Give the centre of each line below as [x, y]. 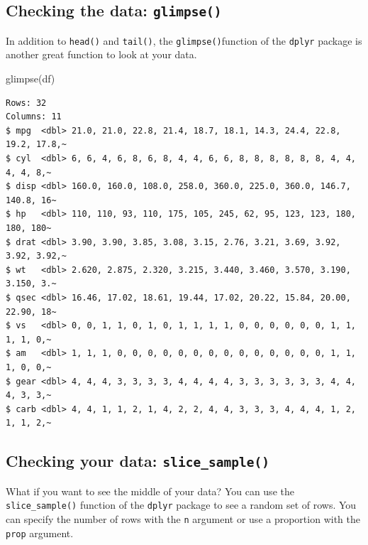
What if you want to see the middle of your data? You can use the [150, 491]
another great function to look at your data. [101, 54]
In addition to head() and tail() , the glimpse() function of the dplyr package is [184, 40]
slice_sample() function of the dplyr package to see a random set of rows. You [181, 505]
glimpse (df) [30, 79]
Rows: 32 [26, 103]
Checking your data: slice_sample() [138, 461]
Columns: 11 [34, 117]
